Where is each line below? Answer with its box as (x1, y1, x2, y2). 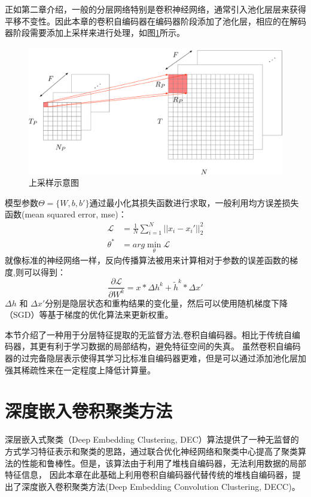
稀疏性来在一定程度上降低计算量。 (21, 363, 155, 376)
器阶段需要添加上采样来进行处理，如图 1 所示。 (5, 26, 185, 39)
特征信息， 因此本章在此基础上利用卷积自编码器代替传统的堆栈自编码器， (5, 468, 292, 481)
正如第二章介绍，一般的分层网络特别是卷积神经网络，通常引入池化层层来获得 (5, 3, 306, 15)
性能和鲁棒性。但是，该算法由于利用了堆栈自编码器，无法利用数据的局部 (21, 456, 306, 469)
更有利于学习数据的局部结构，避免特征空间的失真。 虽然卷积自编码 (38, 340, 301, 352)
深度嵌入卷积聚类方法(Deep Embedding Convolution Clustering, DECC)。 (21, 480, 300, 492)
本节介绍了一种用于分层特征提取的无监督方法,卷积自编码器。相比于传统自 (5, 328, 292, 340)
